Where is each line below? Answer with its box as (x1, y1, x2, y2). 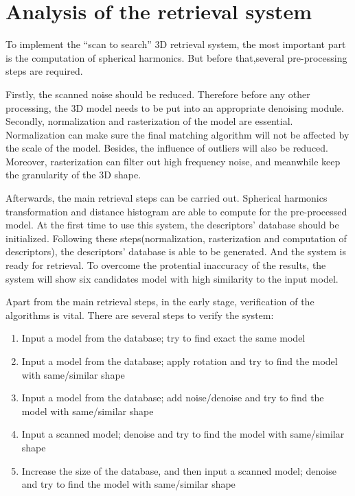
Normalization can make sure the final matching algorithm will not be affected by (5, 127, 350, 141)
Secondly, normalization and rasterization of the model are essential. (5, 114, 293, 128)
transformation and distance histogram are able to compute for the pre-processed (5, 204, 347, 218)
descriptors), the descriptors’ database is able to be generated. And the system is (5, 244, 346, 259)
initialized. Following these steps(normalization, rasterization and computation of (5, 231, 347, 245)
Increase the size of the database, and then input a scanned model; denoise (21, 463, 336, 477)
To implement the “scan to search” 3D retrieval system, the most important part (5, 37, 346, 51)
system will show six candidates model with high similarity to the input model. (5, 271, 339, 285)
